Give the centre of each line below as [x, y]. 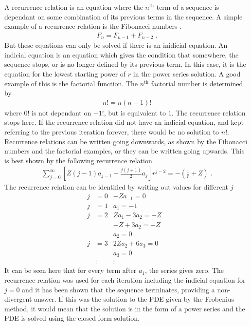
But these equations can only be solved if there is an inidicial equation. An [116, 45]
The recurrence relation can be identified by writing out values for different [117, 187]
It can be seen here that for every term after [71, 270]
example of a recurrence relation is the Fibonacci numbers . [93, 26]
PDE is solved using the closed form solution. [72, 318]
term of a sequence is [188, 7]
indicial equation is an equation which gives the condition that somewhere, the [122, 54]
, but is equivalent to [135, 112]
